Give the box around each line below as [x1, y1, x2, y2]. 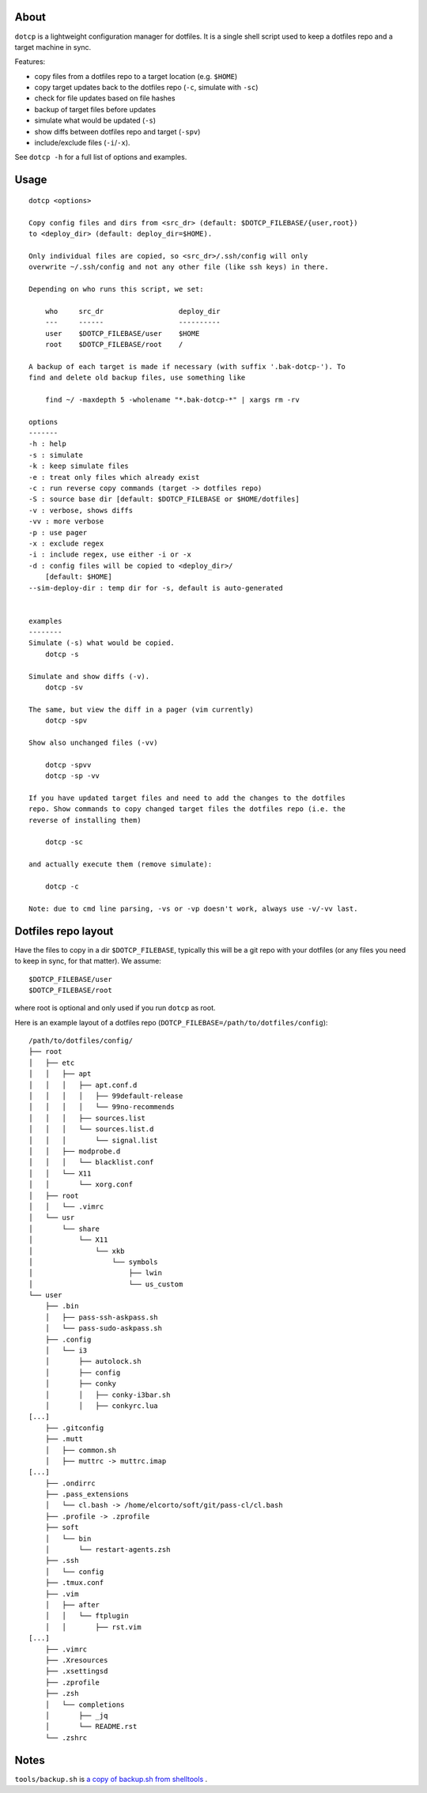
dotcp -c [44, 882, 79, 891]
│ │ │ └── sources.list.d [28, 1125, 154, 1134]
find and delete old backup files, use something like [28, 373, 246, 383]
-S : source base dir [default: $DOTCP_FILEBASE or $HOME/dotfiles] [28, 495, 300, 504]
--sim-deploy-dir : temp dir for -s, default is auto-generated [28, 583, 284, 592]
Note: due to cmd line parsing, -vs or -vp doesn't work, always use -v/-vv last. [28, 904, 358, 913]
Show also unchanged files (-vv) [28, 738, 158, 747]
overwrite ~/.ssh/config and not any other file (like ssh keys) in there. [28, 262, 329, 272]
